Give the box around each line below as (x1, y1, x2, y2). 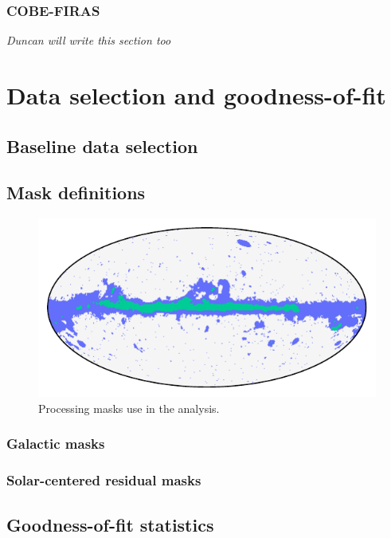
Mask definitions (6, 180, 146, 205)
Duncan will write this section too (6, 32, 171, 49)
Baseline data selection (6, 133, 198, 158)
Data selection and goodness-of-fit (6, 79, 386, 111)
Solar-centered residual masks (6, 470, 201, 490)
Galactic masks (6, 434, 105, 454)
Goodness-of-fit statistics (6, 512, 214, 536)
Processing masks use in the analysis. (38, 399, 220, 416)
